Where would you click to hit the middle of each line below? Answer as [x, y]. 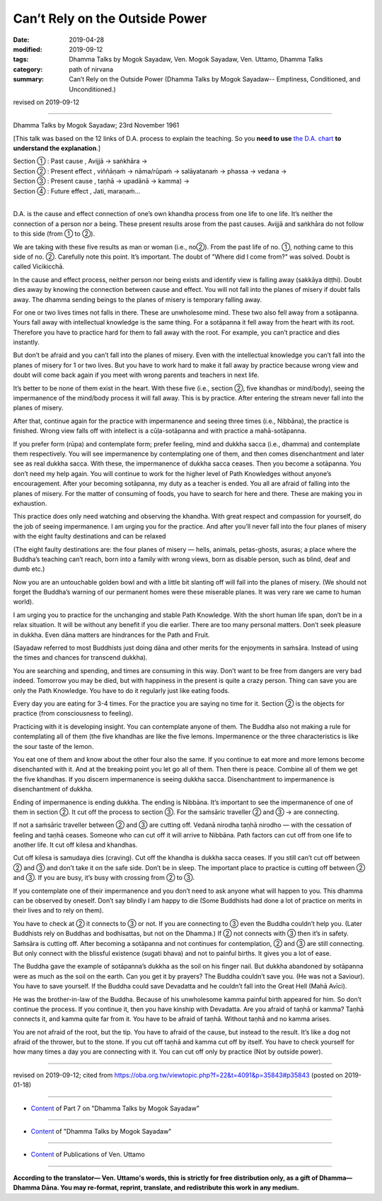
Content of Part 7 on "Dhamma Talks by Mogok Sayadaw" [115, 1108]
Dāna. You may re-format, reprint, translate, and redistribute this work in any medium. [170, 1188]
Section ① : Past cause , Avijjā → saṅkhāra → [80, 161]
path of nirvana [91, 69]
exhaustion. [30, 503]
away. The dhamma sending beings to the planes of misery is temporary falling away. [137, 299]
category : [28, 69]
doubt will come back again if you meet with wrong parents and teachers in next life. [136, 375]
